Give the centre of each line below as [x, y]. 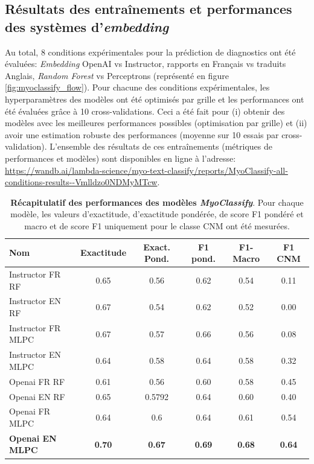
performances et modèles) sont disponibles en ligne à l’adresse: [120, 158]
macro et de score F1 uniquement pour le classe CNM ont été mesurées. [157, 225]
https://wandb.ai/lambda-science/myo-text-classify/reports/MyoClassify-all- [146, 170]
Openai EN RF [37, 396]
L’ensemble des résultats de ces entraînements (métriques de [161, 146]
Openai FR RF [37, 381]
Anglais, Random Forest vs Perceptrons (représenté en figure [117, 75]
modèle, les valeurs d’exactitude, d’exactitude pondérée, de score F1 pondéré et [157, 214]
